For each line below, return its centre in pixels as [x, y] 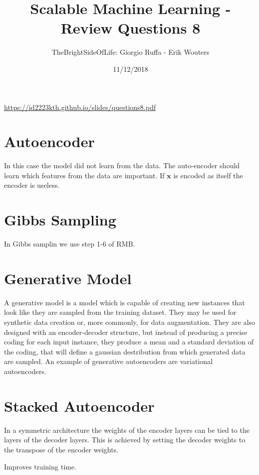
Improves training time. [40, 466]
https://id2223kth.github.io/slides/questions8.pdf [80, 107]
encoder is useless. [32, 185]
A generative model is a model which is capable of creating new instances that [124, 302]
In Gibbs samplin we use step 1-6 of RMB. [70, 244]
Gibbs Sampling [60, 220]
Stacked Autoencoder [79, 405]
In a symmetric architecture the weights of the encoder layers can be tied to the [127, 430]
